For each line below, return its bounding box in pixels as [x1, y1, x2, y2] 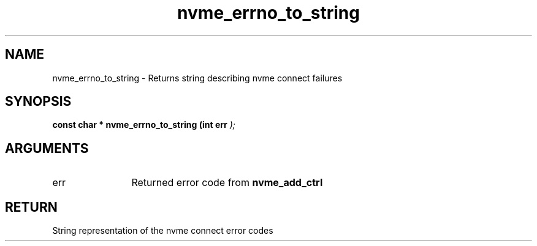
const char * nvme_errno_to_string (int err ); [52, 119, 235, 130]
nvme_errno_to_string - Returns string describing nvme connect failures [52, 72, 343, 83]
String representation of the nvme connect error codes [52, 225, 273, 236]
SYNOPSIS [5, 94, 72, 110]
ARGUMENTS [5, 140, 89, 156]
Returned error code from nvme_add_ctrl [131, 176, 323, 189]
